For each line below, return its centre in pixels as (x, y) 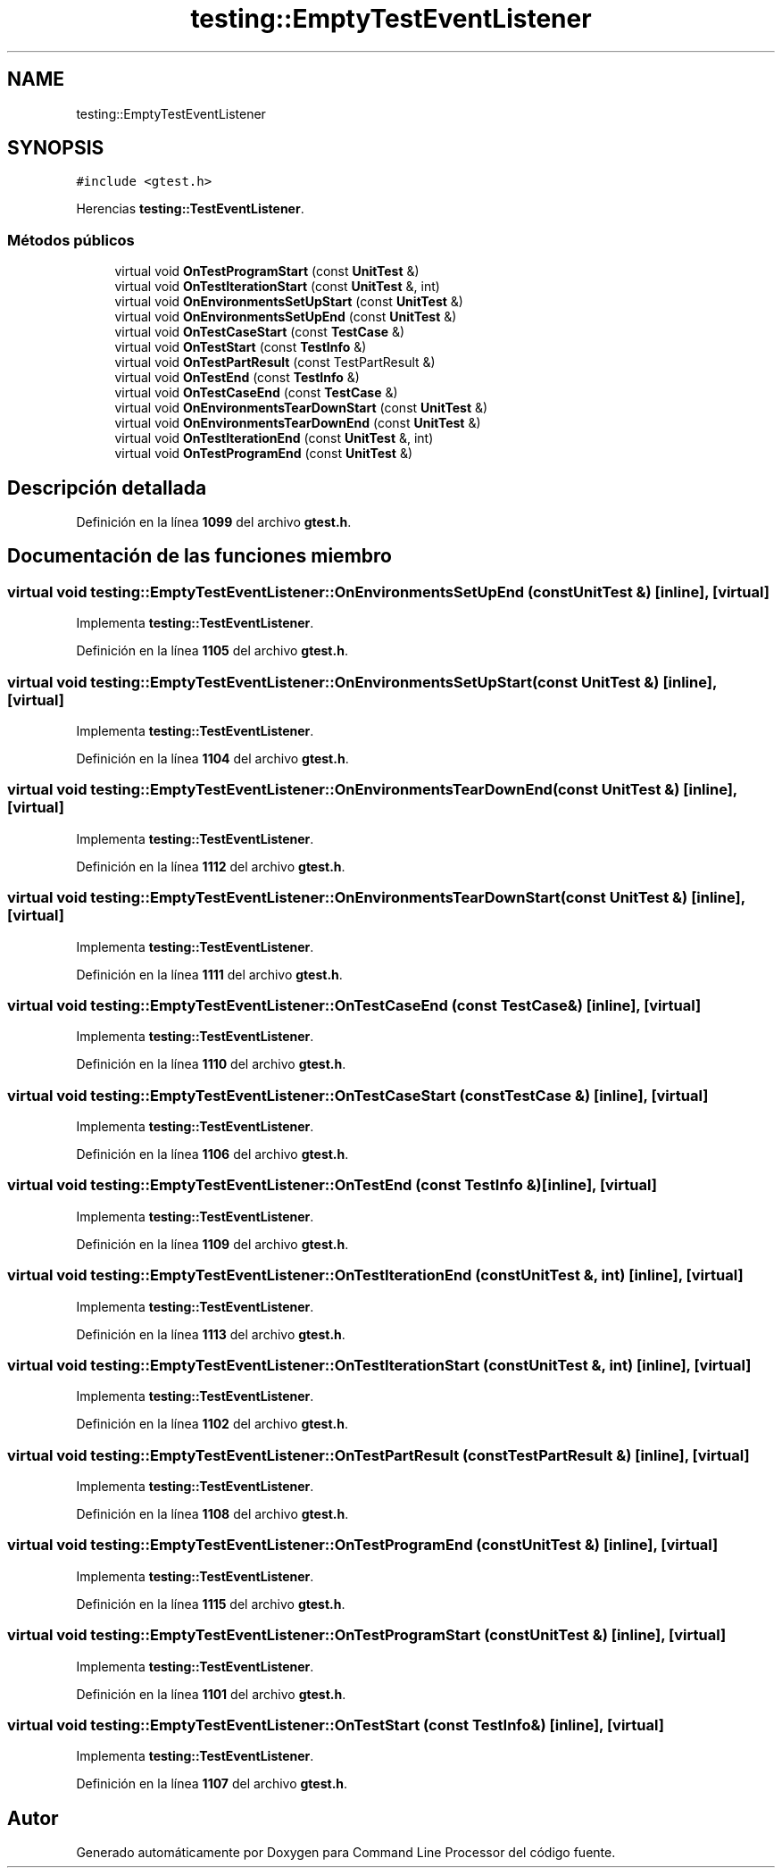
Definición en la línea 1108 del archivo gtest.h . (212, 1514)
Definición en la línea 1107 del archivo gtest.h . (212, 1784)
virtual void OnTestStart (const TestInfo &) (241, 347)
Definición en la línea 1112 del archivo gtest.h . (211, 866)
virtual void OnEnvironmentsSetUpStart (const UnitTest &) (289, 302)
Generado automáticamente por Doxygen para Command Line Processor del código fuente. (346, 1853)
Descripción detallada (107, 487)
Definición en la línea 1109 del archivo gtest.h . (212, 1244)
